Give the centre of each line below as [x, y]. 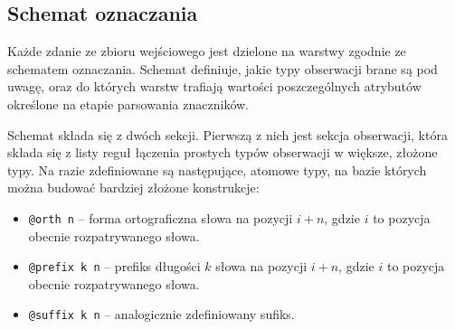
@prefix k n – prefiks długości [114, 266]
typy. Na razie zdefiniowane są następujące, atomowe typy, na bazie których [217, 169]
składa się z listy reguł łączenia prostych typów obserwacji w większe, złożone [223, 152]
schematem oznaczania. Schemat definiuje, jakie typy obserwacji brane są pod [223, 68]
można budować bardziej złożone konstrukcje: [133, 188]
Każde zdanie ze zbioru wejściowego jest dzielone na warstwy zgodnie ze [207, 51]
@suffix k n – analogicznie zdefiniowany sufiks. [161, 314]
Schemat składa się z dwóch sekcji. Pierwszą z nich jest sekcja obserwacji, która [227, 134]
